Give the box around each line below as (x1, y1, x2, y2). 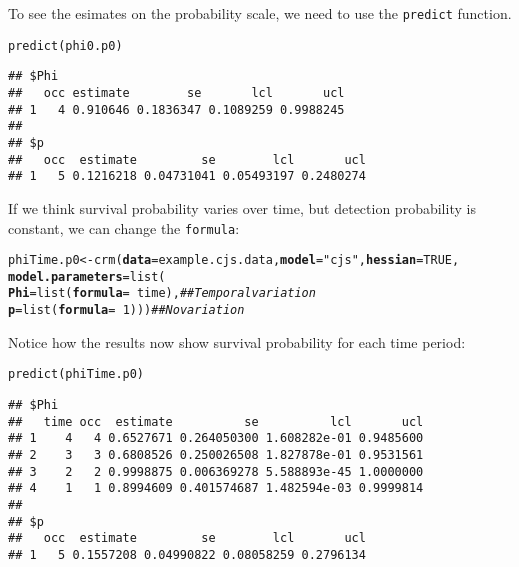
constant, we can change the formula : (8, 217, 240, 238)
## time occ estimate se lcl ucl (8, 414, 424, 429)
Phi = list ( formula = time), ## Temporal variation (8, 286, 316, 301)
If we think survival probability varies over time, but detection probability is (8, 197, 476, 218)
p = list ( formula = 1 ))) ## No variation (8, 303, 245, 318)
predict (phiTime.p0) (8, 367, 145, 382)
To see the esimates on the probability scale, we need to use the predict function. (8, 3, 512, 23)
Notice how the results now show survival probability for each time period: (8, 331, 466, 352)
